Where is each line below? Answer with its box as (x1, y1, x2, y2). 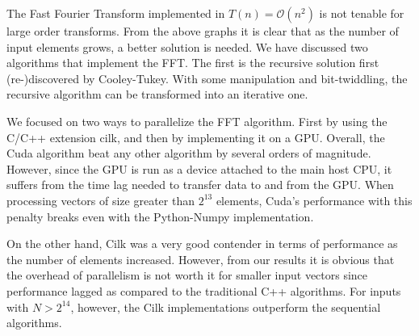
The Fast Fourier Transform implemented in (6, 5, 225, 21)
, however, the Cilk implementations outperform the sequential (70, 298, 381, 315)
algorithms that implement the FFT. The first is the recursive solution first (6, 54, 379, 71)
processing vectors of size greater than (6, 191, 195, 208)
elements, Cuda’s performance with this (216, 191, 413, 208)
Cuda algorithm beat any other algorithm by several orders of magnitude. (6, 145, 371, 162)
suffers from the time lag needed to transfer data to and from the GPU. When (6, 176, 394, 193)
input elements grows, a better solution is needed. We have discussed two (6, 38, 368, 55)
